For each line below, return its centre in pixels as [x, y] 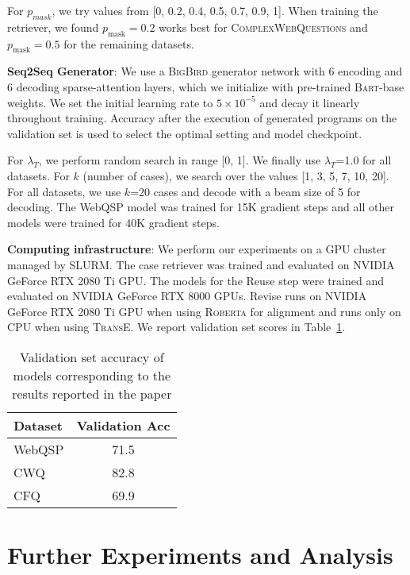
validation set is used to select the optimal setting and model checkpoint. [185, 133]
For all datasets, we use [64, 191]
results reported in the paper [92, 393]
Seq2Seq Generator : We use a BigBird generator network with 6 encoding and [205, 71]
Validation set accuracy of [92, 357]
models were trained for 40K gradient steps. [113, 222]
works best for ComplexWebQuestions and [263, 27]
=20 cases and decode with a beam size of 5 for [245, 191]
